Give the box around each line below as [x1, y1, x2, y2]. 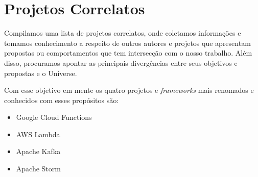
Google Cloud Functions [16, 112, 92, 122]
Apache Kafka [16, 146, 61, 157]
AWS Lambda [16, 129, 60, 139]
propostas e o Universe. [4, 67, 77, 78]
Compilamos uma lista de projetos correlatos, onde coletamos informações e [4, 28, 241, 38]
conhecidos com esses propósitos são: [4, 94, 119, 105]
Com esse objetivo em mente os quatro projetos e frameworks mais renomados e [4, 85, 254, 95]
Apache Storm [16, 163, 61, 174]
